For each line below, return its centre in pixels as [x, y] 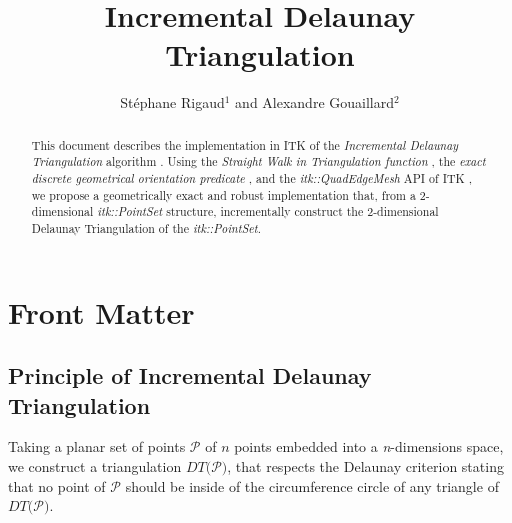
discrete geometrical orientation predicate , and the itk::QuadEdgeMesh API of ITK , [252, 178]
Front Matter [101, 311]
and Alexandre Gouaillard [314, 102]
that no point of [57, 485]
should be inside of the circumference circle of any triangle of [312, 485]
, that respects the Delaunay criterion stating [365, 466]
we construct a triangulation [95, 466]
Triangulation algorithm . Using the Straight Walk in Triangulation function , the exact [258, 161]
